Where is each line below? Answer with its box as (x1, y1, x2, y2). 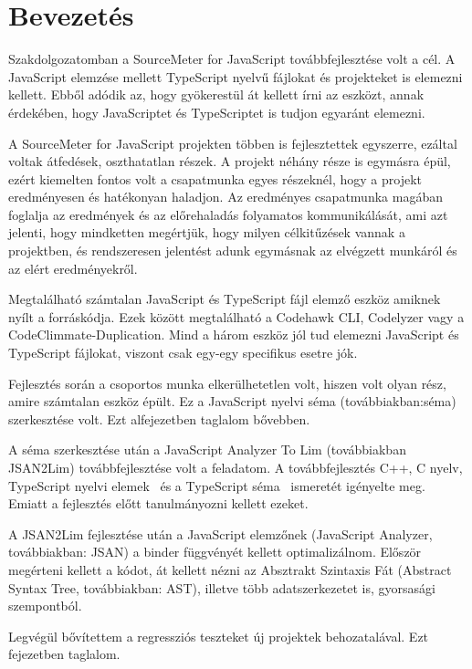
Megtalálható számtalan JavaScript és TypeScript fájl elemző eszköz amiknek (8, 289, 441, 308)
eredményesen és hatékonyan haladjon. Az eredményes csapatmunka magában (8, 187, 443, 206)
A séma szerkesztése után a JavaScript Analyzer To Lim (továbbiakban (8, 440, 406, 459)
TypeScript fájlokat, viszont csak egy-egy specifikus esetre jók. (8, 343, 358, 362)
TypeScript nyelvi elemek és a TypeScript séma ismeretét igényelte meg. (8, 476, 425, 495)
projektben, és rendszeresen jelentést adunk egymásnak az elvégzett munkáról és (8, 241, 457, 260)
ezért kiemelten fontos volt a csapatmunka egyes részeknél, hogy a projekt (8, 169, 423, 188)
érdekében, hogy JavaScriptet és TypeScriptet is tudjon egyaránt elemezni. (8, 102, 425, 121)
